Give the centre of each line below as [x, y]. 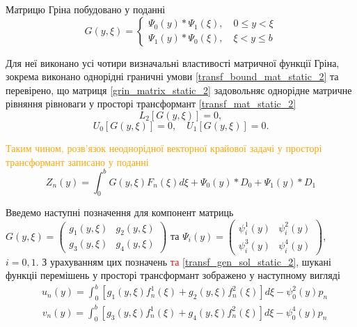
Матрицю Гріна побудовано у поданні [86, 9]
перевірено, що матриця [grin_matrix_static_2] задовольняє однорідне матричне [179, 90]
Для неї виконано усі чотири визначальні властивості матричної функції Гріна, [173, 62]
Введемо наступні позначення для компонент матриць [120, 212]
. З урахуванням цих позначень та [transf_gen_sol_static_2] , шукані [183, 261]
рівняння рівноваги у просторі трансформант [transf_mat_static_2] [151, 104]
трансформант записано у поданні [77, 161]
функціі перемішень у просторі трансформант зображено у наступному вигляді [173, 275]
